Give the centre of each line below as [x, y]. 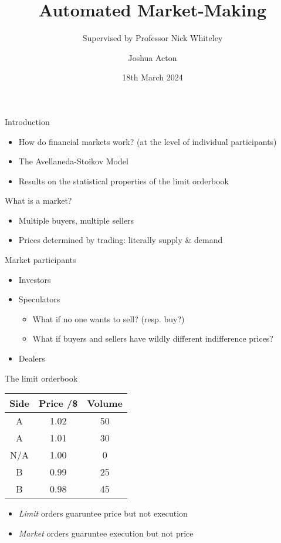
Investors [35, 279]
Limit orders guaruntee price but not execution [103, 513]
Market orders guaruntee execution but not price [106, 533]
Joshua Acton [153, 57]
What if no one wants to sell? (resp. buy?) [109, 318]
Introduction [27, 121]
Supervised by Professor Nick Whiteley [153, 38]
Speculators [39, 299]
